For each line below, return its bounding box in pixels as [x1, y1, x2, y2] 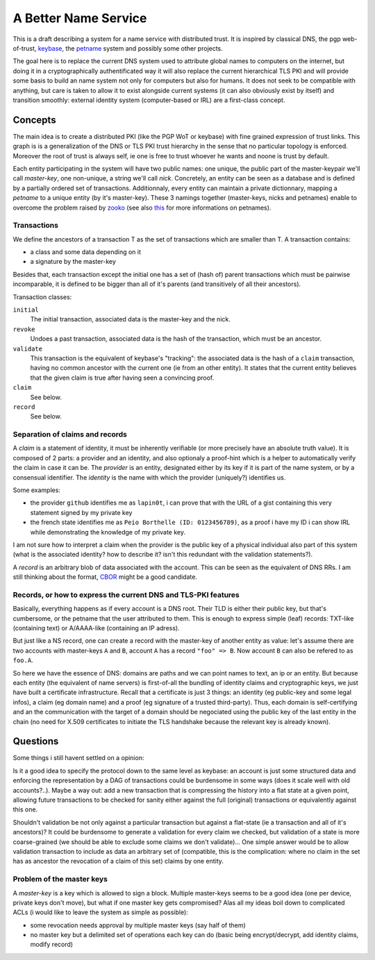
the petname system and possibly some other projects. [65, 44, 224, 52]
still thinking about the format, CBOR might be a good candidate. [12, 573, 198, 581]
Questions [12, 736, 59, 748]
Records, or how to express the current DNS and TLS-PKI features [12, 590, 240, 600]
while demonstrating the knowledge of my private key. [30, 528, 185, 536]
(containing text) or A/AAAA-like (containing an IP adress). [12, 624, 180, 632]
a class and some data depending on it [30, 248, 142, 256]
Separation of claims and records [12, 430, 128, 439]
